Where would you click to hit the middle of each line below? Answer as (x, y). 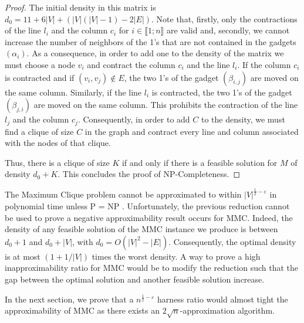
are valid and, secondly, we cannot (228, 30)
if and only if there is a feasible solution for (200, 162)
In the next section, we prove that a (69, 299)
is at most (23, 256)
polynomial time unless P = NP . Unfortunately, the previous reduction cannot (147, 205)
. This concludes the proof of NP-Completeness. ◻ (149, 174)
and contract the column (131, 64)
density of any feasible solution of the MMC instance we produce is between (141, 229)
